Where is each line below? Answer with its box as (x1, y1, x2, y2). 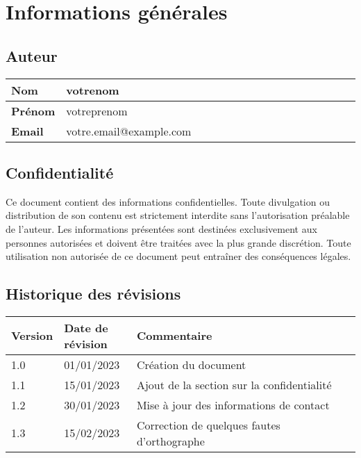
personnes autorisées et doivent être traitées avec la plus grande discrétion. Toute (6, 235, 351, 250)
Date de (64, 319, 108, 336)
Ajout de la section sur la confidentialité (136, 376, 332, 393)
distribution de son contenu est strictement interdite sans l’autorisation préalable (6, 208, 350, 222)
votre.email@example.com (66, 122, 192, 139)
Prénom (11, 102, 56, 119)
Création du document (136, 356, 246, 373)
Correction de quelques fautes (136, 416, 280, 433)
